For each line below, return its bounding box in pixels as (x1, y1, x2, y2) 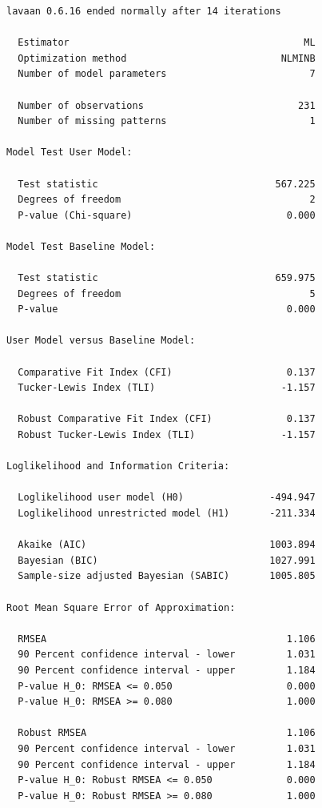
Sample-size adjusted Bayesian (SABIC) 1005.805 (18, 570, 316, 582)
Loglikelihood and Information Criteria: (6, 460, 230, 472)
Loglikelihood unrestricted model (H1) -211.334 (18, 508, 316, 519)
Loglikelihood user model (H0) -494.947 (18, 492, 316, 504)
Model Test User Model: (6, 147, 133, 159)
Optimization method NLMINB (18, 52, 316, 64)
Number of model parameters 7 (18, 68, 316, 80)
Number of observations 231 (18, 99, 316, 111)
